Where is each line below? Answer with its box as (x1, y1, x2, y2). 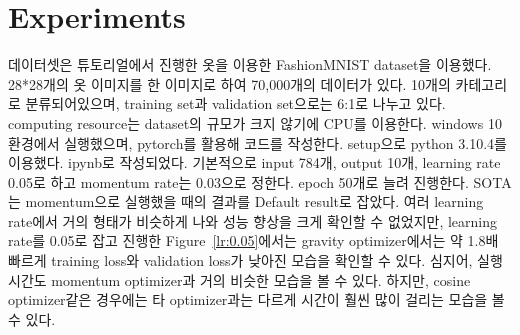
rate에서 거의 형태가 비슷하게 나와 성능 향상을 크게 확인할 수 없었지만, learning (8, 210, 498, 231)
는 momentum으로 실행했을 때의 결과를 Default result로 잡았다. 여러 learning (8, 191, 484, 212)
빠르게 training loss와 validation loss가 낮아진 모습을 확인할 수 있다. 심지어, (8, 250, 473, 271)
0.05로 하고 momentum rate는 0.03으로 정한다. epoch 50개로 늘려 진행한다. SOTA (8, 171, 512, 192)
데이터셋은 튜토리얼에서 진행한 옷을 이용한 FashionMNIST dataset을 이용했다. (8, 54, 492, 75)
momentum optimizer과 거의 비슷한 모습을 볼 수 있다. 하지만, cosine (51, 269, 471, 290)
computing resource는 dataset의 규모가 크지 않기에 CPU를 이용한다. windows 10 (8, 112, 502, 133)
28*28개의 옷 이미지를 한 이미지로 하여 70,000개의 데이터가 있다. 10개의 (8, 73, 451, 94)
